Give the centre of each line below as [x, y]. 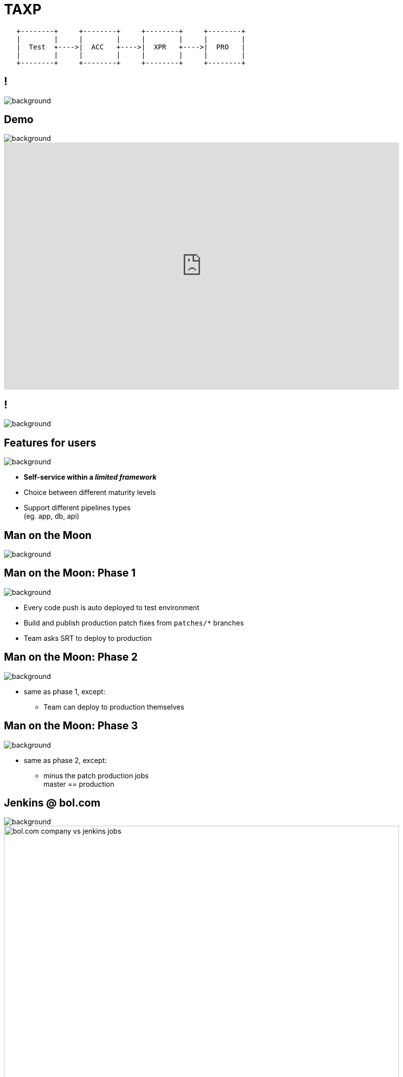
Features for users [50, 443]
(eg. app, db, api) [52, 516]
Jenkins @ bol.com [52, 803]
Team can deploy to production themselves [114, 707]
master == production [79, 784]
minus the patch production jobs [96, 775]
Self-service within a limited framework [90, 477]
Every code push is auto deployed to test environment [112, 607]
